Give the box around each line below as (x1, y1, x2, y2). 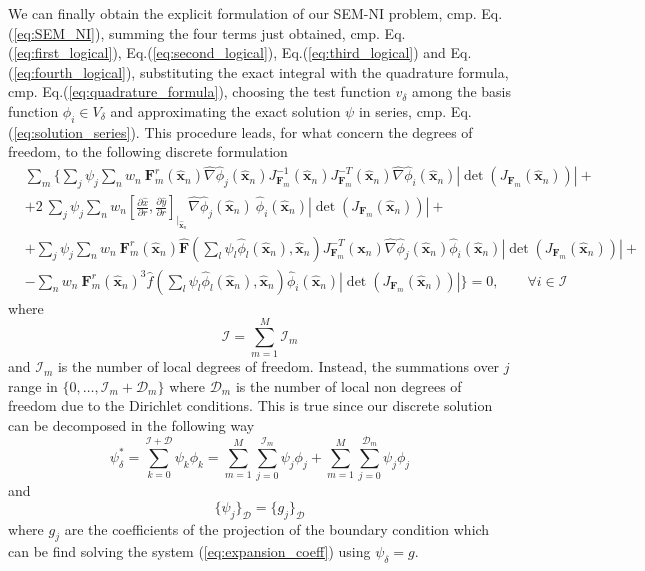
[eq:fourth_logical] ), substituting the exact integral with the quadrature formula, (13, 61, 509, 82)
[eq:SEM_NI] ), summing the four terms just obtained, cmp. (13, 22, 380, 43)
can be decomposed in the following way (8, 415, 255, 436)
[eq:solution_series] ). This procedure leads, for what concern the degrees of (13, 121, 473, 142)
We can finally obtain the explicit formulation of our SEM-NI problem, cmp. (8, 3, 477, 23)
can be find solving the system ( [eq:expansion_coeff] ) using (8, 541, 371, 562)
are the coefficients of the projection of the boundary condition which (64, 518, 490, 539)
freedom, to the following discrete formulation (8, 141, 288, 162)
